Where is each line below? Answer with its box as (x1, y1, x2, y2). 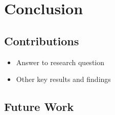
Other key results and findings (16, 74, 111, 84)
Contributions (4, 33, 79, 48)
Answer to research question (16, 56, 105, 67)
